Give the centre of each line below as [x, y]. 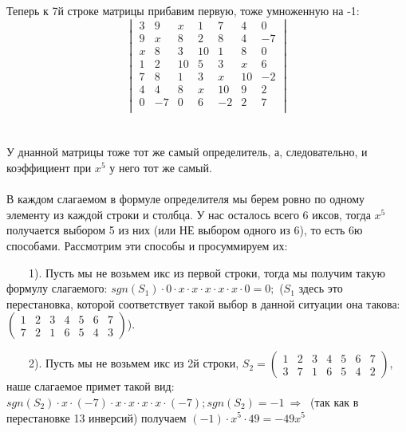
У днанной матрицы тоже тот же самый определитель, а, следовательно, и [187, 152]
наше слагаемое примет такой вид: [91, 386]
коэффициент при [49, 167]
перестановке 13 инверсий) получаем [97, 417]
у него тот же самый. [161, 167]
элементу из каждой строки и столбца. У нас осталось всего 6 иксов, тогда [189, 214]
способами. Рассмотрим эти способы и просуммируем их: [147, 245]
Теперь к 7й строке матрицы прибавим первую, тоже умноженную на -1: [183, 11]
